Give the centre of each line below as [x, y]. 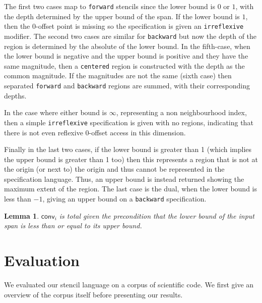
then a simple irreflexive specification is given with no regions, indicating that [129, 122]
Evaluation [42, 260]
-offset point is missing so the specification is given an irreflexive [140, 26]
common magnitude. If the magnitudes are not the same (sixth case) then [118, 75]
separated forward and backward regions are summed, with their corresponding [127, 85]
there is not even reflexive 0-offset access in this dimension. [95, 132]
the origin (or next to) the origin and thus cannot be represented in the [114, 169]
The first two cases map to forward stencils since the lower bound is [110, 6]
